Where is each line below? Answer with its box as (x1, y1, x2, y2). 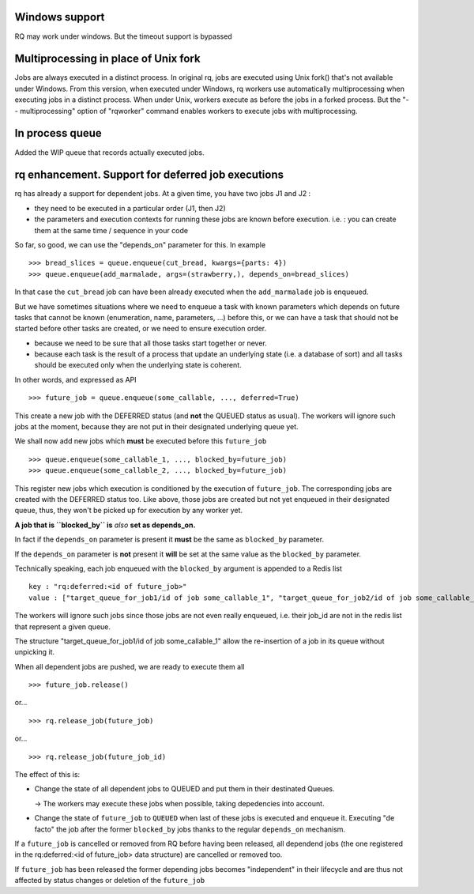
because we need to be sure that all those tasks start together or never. (34, 338, 268, 348)
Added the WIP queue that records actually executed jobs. (14, 147, 205, 157)
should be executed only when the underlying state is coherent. (34, 360, 243, 370)
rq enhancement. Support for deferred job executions (14, 168, 284, 182)
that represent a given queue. (14, 621, 111, 632)
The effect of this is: (14, 770, 81, 779)
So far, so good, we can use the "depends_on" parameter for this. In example (14, 240, 266, 249)
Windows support (14, 10, 105, 24)
